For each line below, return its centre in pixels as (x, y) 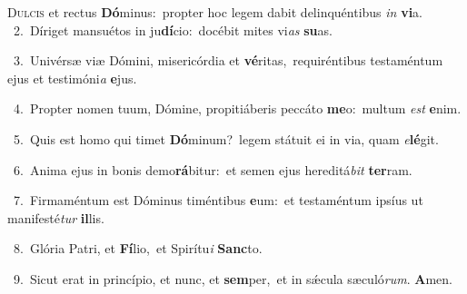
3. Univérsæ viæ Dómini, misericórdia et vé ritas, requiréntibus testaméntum (228, 60)
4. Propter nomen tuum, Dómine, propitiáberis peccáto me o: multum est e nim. (237, 108)
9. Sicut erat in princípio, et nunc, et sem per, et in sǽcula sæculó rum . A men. (233, 278)
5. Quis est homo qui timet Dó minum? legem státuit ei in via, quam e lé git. (226, 138)
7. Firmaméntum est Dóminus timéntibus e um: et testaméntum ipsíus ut (218, 200)
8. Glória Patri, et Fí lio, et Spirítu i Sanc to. (138, 248)
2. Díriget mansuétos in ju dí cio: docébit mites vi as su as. (173, 29)
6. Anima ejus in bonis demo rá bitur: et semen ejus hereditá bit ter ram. (213, 169)
